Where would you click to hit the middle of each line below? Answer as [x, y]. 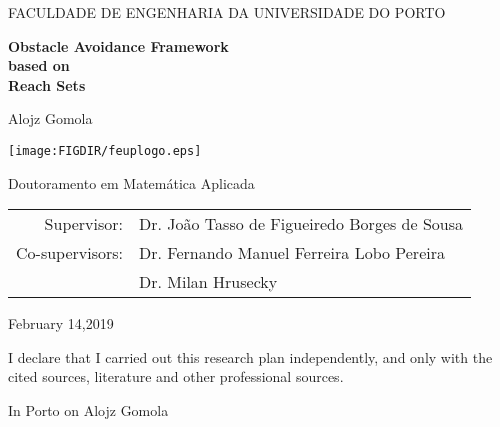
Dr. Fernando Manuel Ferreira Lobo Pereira [292, 253]
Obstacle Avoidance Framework [118, 45]
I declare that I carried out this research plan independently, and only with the [250, 356]
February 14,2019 [61, 323]
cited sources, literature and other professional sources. [176, 376]
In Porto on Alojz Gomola [88, 410]
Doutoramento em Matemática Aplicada [131, 182]
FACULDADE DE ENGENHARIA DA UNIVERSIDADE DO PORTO [227, 12]
